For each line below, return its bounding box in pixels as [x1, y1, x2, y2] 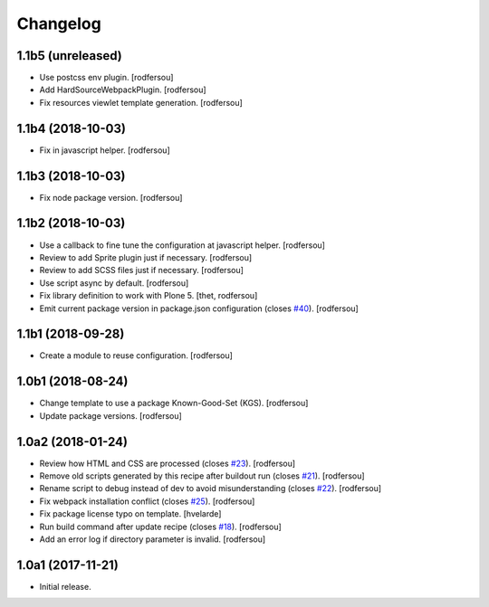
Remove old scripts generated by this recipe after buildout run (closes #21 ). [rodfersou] [39, 470, 366, 481]
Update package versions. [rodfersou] [39, 410, 183, 421]
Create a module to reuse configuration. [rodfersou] [39, 350, 233, 361]
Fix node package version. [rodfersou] [39, 192, 183, 203]
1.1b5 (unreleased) [16, 48, 122, 63]
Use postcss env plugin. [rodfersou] [39, 72, 174, 83]
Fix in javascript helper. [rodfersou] [39, 145, 171, 156]
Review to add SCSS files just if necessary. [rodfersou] [39, 265, 244, 276]
